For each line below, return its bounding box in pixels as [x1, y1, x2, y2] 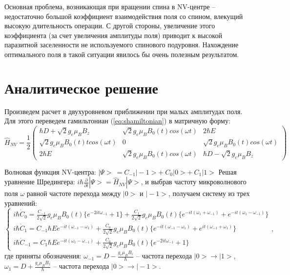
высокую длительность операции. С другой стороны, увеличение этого [4, 20, 215, 31]
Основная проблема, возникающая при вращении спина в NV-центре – [4, 1, 216, 11]
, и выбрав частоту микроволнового [141, 177, 247, 187]
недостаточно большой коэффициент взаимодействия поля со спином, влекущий [4, 11, 243, 21]
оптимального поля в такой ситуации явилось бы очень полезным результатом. [4, 49, 239, 59]
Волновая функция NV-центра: [4, 166, 96, 177]
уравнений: [4, 197, 37, 208]
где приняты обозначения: [4, 251, 82, 261]
